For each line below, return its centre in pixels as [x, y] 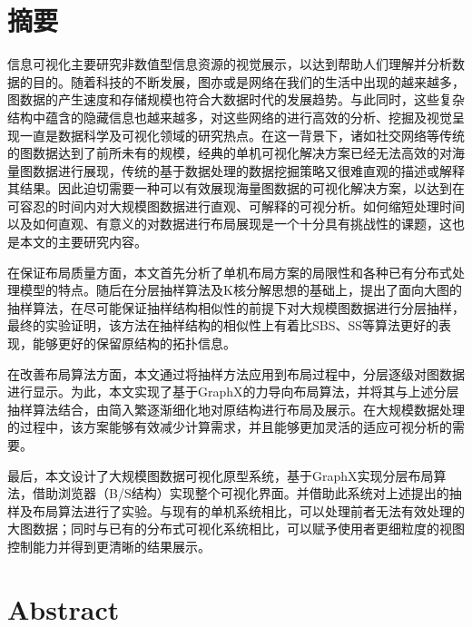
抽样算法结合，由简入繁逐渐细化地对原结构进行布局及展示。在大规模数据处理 [236, 409]
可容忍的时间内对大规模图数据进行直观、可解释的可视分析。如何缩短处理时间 [236, 206]
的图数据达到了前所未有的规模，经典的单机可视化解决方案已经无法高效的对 [230, 153]
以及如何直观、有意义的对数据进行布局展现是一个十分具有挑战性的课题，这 [230, 224]
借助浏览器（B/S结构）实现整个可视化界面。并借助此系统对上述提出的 [241, 493]
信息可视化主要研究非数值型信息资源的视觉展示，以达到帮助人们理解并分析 [230, 64]
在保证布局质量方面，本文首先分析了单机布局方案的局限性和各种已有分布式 [230, 272]
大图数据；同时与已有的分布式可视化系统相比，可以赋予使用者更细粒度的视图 [236, 529]
